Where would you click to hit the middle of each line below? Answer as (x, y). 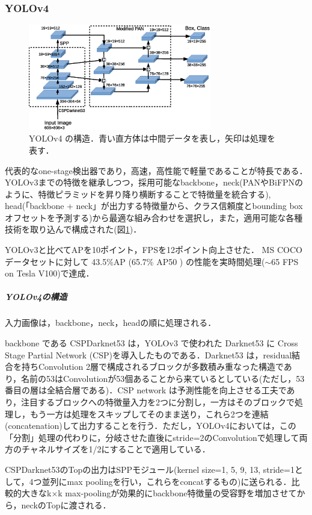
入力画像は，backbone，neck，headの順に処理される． (111, 323)
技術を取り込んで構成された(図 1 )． (73, 229)
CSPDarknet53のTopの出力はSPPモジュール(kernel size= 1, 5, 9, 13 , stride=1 (150, 469)
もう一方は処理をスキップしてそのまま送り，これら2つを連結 (149, 414)
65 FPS (285, 261)
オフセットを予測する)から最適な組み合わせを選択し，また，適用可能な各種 (154, 217)
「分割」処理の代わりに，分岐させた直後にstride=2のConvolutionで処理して (152, 437)
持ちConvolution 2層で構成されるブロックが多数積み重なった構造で (152, 367)
